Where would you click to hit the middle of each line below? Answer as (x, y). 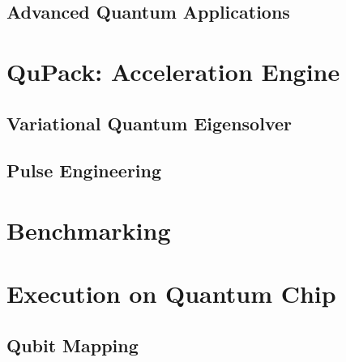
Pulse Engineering (84, 170)
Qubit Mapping (73, 345)
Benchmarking (89, 230)
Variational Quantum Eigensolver (149, 123)
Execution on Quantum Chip (171, 294)
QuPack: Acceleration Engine (173, 71)
